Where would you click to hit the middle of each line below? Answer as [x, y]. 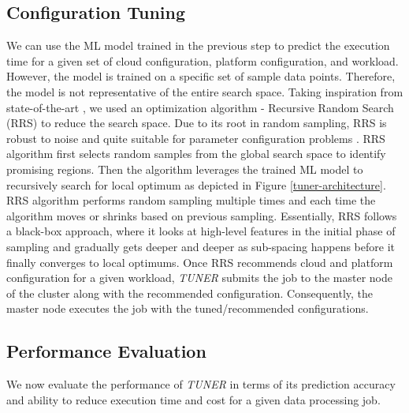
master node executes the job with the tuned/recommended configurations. [188, 308]
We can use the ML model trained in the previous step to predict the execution [198, 45]
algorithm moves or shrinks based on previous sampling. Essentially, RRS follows [202, 215]
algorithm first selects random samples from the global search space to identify [196, 154]
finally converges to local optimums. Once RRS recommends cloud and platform [200, 262]
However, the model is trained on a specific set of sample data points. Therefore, [201, 76]
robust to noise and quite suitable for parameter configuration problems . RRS [196, 138]
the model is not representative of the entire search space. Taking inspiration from [205, 91]
